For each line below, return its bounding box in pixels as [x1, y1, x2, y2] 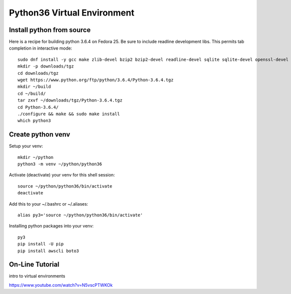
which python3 [17, 118, 51, 123]
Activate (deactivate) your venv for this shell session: [9, 172, 115, 178]
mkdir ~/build [17, 84, 51, 89]
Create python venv [9, 130, 70, 138]
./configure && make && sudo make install [17, 111, 120, 117]
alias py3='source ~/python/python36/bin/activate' [17, 212, 143, 218]
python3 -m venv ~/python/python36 [17, 161, 102, 167]
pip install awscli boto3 [17, 248, 80, 254]
